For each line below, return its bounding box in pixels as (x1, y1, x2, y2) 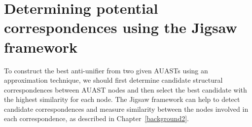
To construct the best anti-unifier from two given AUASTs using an (4, 65, 208, 75)
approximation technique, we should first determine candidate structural (4, 75, 223, 85)
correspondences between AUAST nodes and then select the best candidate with (4, 84, 247, 95)
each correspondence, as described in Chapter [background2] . (4, 113, 189, 124)
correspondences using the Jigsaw (4, 17, 237, 37)
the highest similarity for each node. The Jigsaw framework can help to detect (4, 94, 240, 104)
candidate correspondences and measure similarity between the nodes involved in (4, 103, 249, 114)
